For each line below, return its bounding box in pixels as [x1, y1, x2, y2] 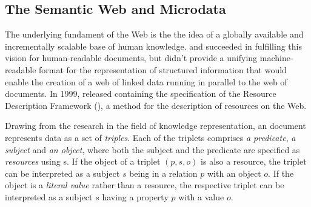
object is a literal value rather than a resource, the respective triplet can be [5, 179, 284, 191]
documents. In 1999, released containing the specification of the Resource [5, 87, 276, 100]
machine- [259, 51, 293, 64]
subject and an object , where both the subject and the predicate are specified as [5, 143, 300, 156]
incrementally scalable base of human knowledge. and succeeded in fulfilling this [5, 39, 302, 52]
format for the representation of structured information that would [39, 63, 287, 76]
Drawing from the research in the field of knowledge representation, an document [5, 119, 306, 132]
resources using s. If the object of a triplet [5, 155, 161, 168]
